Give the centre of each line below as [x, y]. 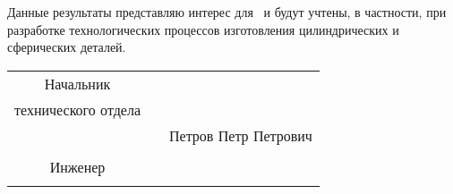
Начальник [77, 83]
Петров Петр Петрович [241, 135]
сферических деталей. [67, 47]
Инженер [77, 166]
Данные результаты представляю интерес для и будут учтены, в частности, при [227, 12]
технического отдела [78, 109]
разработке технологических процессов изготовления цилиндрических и [203, 29]
